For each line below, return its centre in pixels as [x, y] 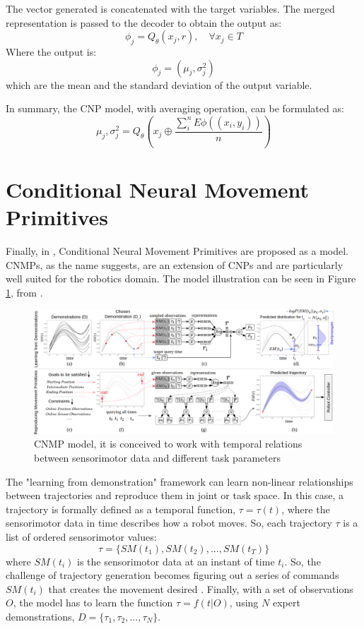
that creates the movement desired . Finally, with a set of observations [201, 588]
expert [286, 603]
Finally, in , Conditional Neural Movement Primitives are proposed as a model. [177, 251]
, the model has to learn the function [93, 603]
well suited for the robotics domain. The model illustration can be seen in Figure [181, 278]
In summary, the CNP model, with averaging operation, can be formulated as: [175, 108]
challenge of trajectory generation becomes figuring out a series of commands [172, 575]
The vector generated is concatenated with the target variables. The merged [170, 8]
